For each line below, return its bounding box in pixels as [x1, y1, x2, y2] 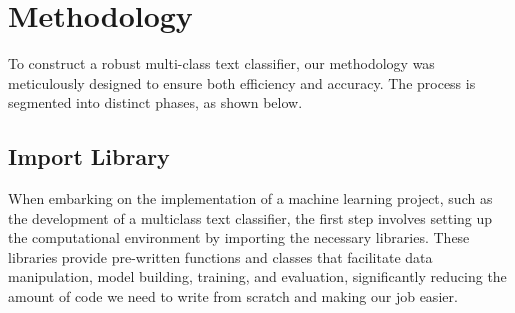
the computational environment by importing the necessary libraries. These [8, 227, 470, 248]
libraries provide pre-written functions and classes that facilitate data [8, 246, 433, 267]
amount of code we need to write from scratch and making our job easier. [8, 286, 458, 307]
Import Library [8, 141, 170, 172]
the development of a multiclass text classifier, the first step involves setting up [8, 207, 493, 228]
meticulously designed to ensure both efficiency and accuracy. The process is [8, 72, 476, 93]
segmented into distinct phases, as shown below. [8, 92, 303, 113]
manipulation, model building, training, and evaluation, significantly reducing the [8, 266, 507, 287]
